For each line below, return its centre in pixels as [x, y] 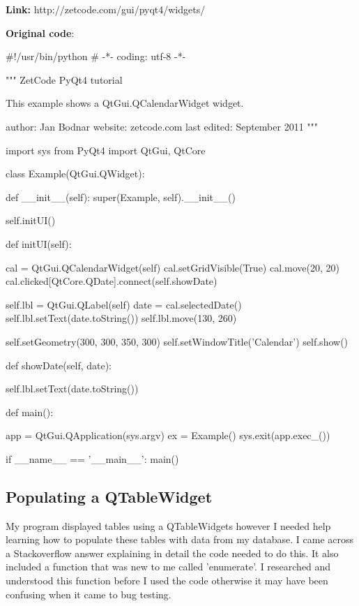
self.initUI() [31, 220]
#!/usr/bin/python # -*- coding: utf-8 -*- [96, 56]
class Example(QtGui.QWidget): [75, 173]
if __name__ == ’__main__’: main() [92, 458]
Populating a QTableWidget [109, 496]
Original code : [40, 32]
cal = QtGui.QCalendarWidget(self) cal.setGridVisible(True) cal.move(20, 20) [173, 267]
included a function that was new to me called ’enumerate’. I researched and [168, 567]
